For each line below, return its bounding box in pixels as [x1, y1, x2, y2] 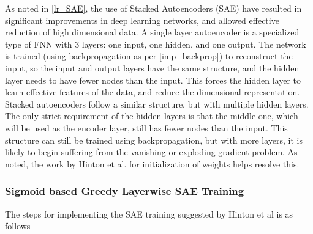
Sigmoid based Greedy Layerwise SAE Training [5, 183, 244, 199]
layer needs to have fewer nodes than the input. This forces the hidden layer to [5, 73, 301, 86]
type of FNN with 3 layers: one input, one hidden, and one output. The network [5, 37, 306, 50]
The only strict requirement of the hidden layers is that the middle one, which [5, 109, 298, 122]
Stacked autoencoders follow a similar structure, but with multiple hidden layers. [5, 97, 309, 110]
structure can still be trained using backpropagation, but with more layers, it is [5, 133, 303, 146]
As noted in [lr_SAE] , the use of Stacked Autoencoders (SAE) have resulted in [5, 2, 302, 14]
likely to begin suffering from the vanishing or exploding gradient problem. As [5, 145, 298, 158]
